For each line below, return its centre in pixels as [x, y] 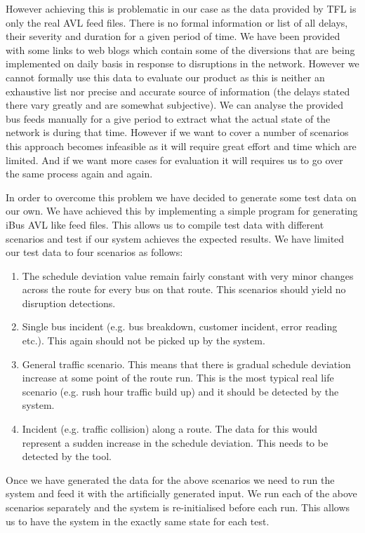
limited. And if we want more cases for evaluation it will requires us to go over [174, 160]
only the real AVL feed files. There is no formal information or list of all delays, [177, 22]
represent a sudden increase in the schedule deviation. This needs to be [175, 442]
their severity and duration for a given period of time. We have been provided [173, 36]
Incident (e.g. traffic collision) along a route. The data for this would [170, 429]
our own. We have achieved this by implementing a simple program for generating [182, 211]
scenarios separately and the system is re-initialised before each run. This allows [178, 507]
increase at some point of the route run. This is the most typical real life [178, 378]
